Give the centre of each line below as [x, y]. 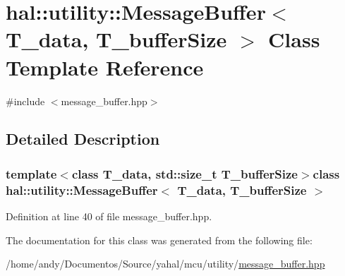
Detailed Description [83, 139]
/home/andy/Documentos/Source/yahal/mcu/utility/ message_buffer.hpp [165, 264]
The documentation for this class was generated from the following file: [159, 240]
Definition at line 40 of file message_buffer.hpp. [109, 216]
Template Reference [105, 67]
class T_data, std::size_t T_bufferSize [184, 173]
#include [25, 101]
